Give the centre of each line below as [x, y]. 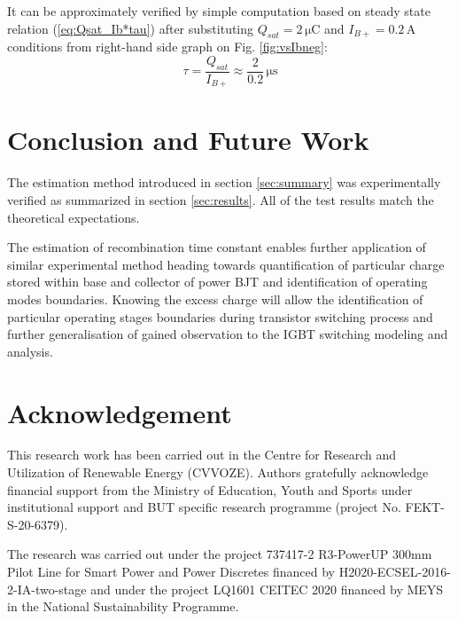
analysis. [30, 351]
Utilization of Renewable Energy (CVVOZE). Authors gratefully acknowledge [218, 472]
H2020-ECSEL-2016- [395, 572]
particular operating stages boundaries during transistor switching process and [220, 316]
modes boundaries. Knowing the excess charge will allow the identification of [215, 299]
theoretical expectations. [74, 217]
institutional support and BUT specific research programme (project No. [204, 507]
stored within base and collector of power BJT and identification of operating [217, 282]
